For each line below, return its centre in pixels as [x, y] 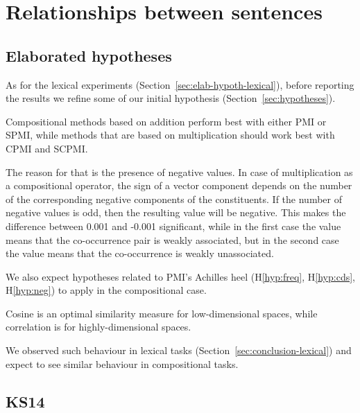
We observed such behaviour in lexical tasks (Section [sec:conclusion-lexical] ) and [179, 350]
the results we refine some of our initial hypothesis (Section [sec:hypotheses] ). [171, 98]
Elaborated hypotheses [89, 55]
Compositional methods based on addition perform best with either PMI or [166, 121]
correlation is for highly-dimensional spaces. [98, 327]
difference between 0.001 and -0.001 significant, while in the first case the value [173, 226]
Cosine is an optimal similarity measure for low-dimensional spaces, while [162, 313]
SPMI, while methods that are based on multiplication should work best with [170, 135]
